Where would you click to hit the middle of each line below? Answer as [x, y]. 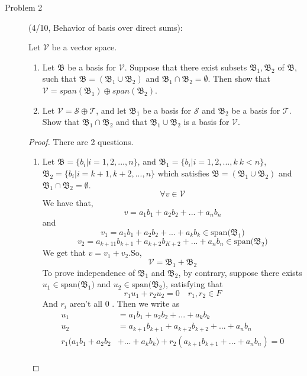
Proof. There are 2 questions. [81, 141]
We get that [64, 253]
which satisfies [183, 173]
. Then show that [239, 78]
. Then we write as [146, 303]
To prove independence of [89, 272]
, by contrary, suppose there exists [240, 272]
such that [59, 78]
